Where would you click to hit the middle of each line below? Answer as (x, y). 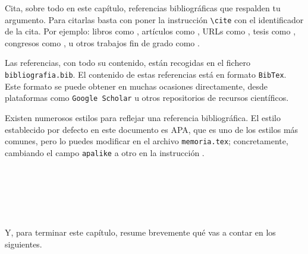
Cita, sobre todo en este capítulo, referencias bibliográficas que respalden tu (143, 8)
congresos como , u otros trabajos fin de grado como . (102, 42)
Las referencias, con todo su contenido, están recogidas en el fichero (128, 63)
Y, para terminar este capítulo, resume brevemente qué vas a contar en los (140, 232)
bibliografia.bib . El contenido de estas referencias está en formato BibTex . (146, 74)
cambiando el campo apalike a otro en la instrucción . (105, 152)
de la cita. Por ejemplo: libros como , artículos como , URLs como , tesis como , (150, 31)
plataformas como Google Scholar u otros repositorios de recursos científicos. (147, 98)
